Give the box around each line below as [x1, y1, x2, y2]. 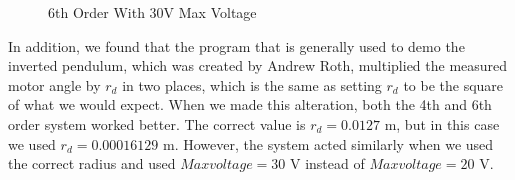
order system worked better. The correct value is [8, 113, 306, 134]
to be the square [403, 74, 504, 95]
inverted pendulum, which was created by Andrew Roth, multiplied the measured [8, 55, 508, 76]
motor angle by [8, 74, 101, 95]
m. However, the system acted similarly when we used [163, 133, 494, 154]
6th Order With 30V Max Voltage [48, 2, 257, 22]
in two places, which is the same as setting [122, 74, 382, 95]
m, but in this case [384, 113, 500, 134]
